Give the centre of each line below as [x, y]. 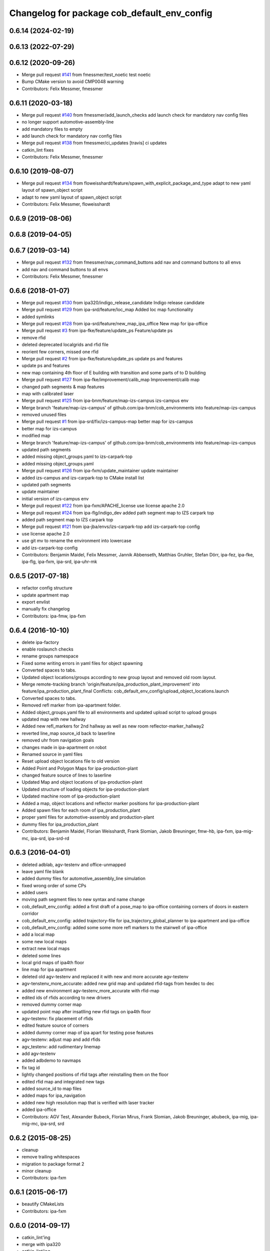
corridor [30, 914]
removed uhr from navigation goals [58, 740]
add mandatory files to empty [52, 129]
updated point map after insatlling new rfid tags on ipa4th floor [86, 1011]
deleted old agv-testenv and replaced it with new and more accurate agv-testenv [105, 976]
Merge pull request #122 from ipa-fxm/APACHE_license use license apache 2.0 [103, 506]
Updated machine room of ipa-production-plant [71, 796]
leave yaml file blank [43, 871]
